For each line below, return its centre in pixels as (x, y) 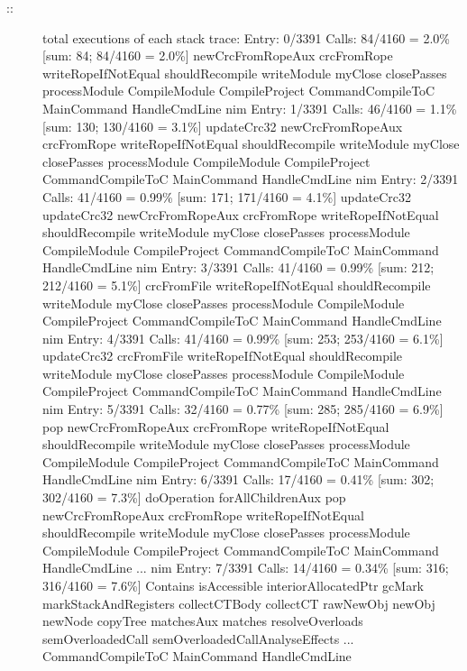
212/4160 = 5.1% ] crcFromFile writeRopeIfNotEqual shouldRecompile (237, 285)
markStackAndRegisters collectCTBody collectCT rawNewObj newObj (239, 603)
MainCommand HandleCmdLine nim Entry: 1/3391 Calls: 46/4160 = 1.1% (250, 108)
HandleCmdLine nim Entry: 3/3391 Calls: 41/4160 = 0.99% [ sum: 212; (238, 267)
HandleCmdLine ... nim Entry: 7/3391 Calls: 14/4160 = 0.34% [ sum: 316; (246, 568)
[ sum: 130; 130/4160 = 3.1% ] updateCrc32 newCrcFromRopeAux (223, 126)
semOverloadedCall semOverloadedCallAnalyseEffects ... (198, 638)
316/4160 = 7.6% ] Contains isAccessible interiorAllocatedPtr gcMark (233, 585)
